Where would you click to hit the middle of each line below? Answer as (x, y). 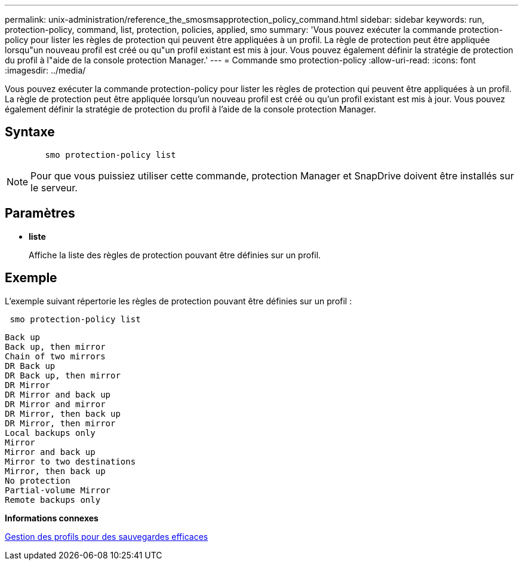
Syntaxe (30, 132)
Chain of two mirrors (55, 356)
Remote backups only (53, 500)
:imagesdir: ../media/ (45, 70)
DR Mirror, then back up (63, 413)
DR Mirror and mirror (55, 404)
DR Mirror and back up (58, 394)
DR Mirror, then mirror (60, 423)
